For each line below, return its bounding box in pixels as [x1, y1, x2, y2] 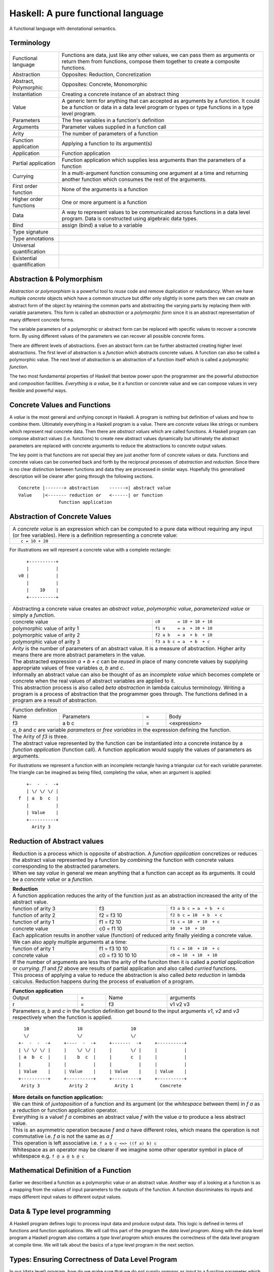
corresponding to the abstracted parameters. [12, 862, 120, 870]
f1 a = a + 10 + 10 [155, 626, 213, 631]
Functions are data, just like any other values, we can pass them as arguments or [61, 51, 255, 59]
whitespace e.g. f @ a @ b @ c [12, 1152, 85, 1160]
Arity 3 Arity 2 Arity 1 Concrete [21, 1083, 182, 1089]
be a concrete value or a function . [12, 876, 94, 883]
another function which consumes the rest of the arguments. [61, 176, 207, 183]
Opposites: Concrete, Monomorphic [61, 81, 148, 88]
